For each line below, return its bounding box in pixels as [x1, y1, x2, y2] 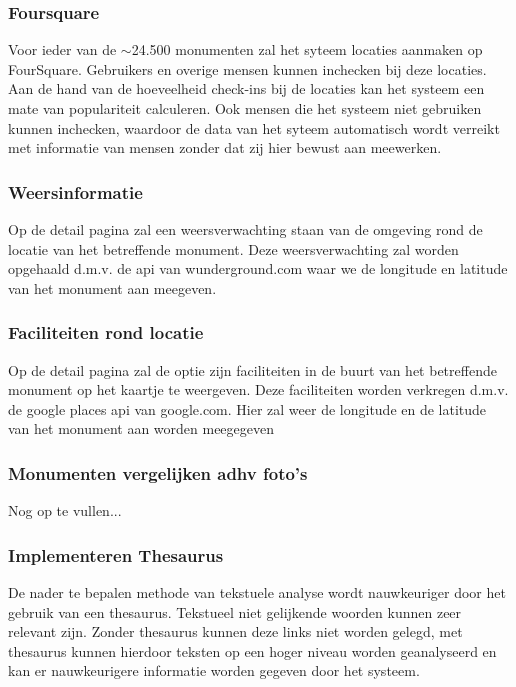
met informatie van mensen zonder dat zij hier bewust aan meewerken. [8, 137, 442, 158]
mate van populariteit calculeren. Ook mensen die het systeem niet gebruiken [8, 98, 482, 118]
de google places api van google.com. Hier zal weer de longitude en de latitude [8, 398, 487, 419]
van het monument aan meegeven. [8, 277, 217, 298]
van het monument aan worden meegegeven [8, 418, 274, 439]
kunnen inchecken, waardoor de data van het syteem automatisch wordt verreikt [8, 117, 500, 138]
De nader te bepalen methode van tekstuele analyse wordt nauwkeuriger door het [8, 582, 506, 602]
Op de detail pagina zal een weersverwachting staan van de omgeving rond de [8, 219, 483, 239]
